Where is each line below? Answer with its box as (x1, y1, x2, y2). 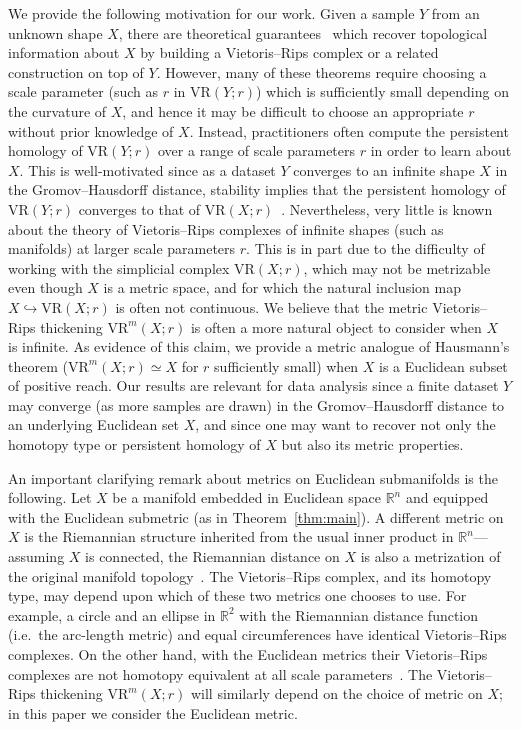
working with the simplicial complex (8, 257, 230, 278)
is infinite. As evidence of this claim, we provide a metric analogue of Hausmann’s (8, 336, 510, 357)
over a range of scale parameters (157, 140, 356, 161)
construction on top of (8, 61, 144, 82)
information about (8, 42, 120, 63)
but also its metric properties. (281, 434, 464, 455)
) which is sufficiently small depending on (255, 81, 509, 102)
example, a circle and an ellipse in (8, 604, 216, 625)
